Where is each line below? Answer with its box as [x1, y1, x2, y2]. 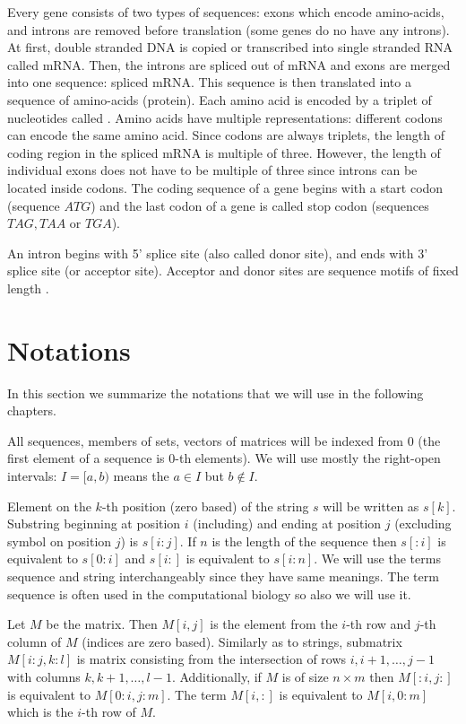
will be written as [323, 496, 419, 515]
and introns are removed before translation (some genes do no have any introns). [7, 20, 450, 39]
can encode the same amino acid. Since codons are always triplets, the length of [7, 126, 445, 144]
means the [113, 467, 169, 484]
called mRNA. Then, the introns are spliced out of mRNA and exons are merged [7, 55, 451, 74]
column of [7, 632, 62, 650]
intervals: [7, 467, 57, 484]
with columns [7, 667, 81, 685]
